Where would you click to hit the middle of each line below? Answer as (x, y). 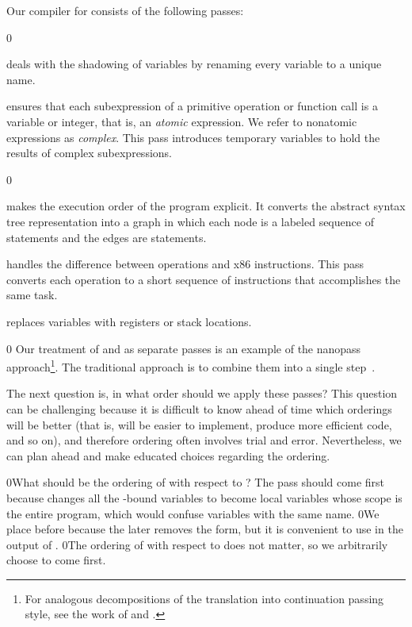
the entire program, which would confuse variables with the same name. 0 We (193, 513)
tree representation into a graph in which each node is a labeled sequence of (190, 221)
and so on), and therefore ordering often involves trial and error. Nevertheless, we (204, 440)
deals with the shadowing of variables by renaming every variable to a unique (194, 64)
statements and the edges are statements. (107, 237)
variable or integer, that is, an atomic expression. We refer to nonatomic (182, 121)
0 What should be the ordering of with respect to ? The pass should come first (195, 482)
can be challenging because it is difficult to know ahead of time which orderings (199, 408)
